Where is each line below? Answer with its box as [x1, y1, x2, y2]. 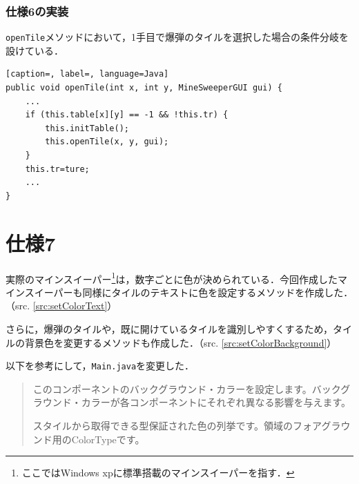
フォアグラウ [293, 418, 351, 432]
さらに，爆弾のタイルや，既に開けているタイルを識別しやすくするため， [6, 321, 333, 336]
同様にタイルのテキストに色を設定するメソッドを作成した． [82, 284, 353, 299]
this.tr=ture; [25, 164, 90, 174]
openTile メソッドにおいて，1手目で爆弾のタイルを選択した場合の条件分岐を [6, 30, 349, 44]
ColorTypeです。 [71, 432, 145, 446]
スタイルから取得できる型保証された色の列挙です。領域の [32, 418, 293, 432]
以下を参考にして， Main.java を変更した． [6, 358, 195, 373]
